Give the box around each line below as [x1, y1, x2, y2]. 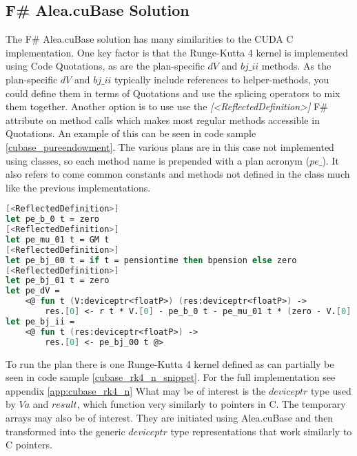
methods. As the [261, 59, 331, 73]
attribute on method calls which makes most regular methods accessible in [6, 112, 320, 127]
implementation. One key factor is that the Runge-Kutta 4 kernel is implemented [6, 45, 349, 59]
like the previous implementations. [6, 180, 151, 194]
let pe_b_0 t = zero [6, 214, 100, 225]
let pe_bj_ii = [6, 316, 75, 327]
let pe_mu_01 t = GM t [6, 234, 110, 245]
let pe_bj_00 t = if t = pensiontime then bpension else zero [6, 255, 297, 265]
